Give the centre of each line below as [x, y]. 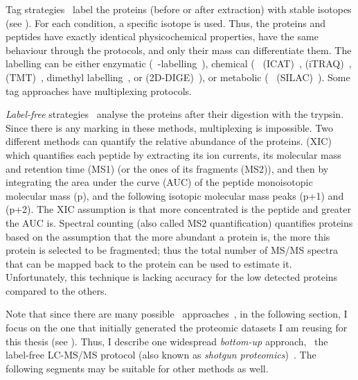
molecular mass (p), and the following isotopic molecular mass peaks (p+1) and [175, 195]
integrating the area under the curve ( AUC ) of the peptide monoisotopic [159, 182]
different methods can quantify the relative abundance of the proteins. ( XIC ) [169, 141]
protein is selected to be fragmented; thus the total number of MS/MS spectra [172, 250]
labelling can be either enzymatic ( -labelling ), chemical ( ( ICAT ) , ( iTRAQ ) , [179, 63]
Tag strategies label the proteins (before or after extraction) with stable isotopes [179, 9]
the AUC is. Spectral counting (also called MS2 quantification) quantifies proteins [179, 222]
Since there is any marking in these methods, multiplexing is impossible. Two [170, 127]
